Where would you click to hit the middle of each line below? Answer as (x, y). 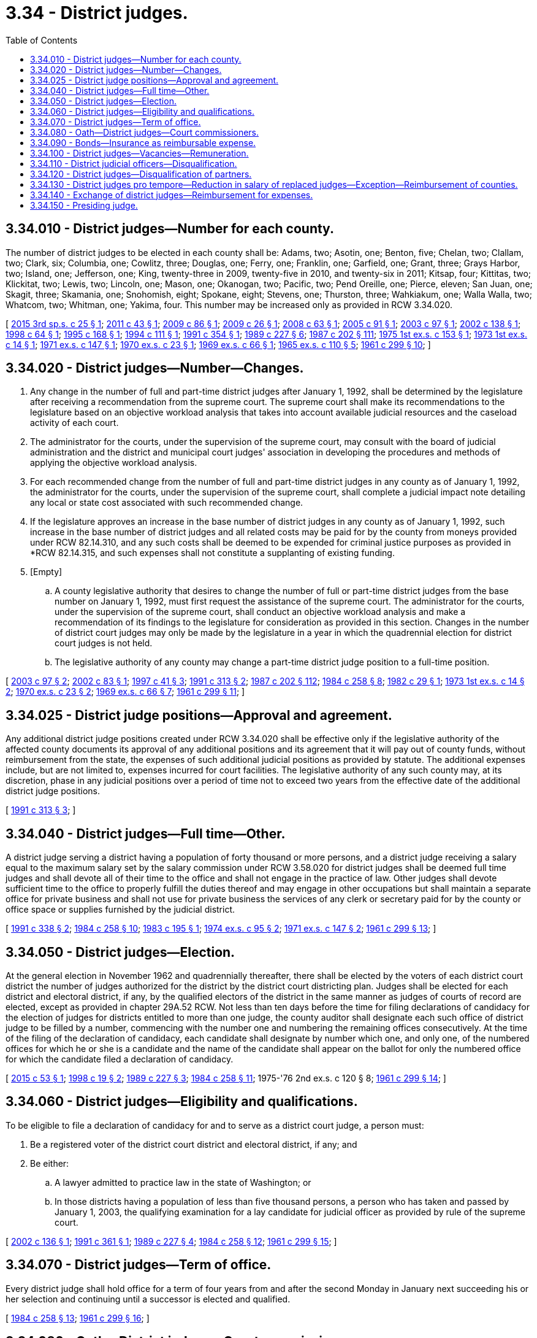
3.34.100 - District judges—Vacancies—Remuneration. (139, 153)
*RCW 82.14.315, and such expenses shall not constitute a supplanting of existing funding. (212, 553)
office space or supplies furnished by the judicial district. (120, 910)
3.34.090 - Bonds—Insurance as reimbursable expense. (143, 142)
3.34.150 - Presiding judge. (84, 205)
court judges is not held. (104, 643)
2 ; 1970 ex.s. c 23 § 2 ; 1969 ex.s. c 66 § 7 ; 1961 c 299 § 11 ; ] (125, 692)
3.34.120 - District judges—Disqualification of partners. (141, 174)
